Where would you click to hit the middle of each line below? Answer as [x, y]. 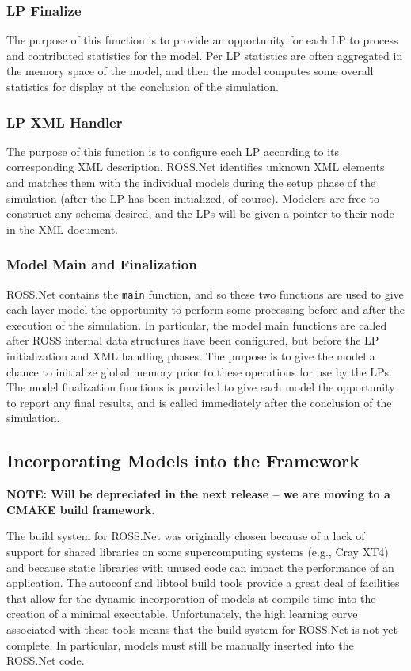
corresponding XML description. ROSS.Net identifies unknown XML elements [196, 167]
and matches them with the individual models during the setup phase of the [191, 182]
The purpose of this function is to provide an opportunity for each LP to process [202, 40]
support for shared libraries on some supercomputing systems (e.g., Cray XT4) [198, 551]
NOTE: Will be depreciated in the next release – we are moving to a [198, 494]
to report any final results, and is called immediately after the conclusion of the [199, 402]
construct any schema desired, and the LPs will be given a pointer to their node [200, 213]
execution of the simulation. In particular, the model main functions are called [197, 324]
